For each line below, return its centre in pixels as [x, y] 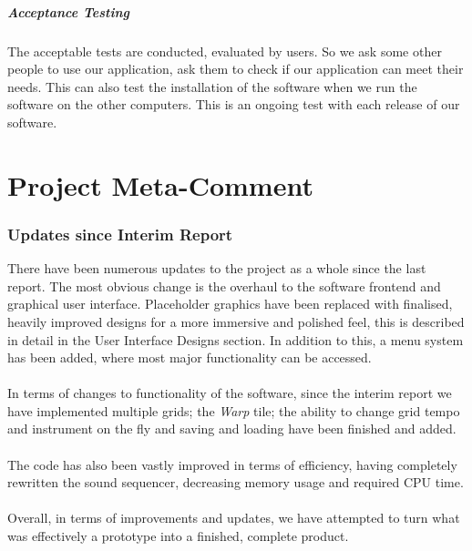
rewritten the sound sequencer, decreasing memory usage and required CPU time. [236, 482]
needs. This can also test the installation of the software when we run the [212, 86]
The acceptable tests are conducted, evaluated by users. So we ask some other [225, 51]
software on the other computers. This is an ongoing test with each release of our [234, 104]
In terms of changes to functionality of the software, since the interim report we [230, 393]
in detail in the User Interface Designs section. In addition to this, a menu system [236, 339]
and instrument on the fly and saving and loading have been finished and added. [232, 429]
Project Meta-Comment [160, 184]
